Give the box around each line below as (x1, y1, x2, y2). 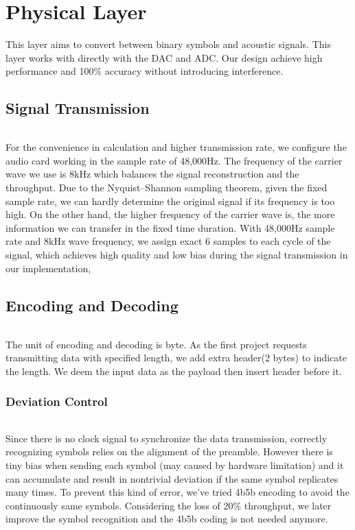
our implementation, (5, 261, 91, 275)
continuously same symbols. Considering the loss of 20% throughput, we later (5, 498, 332, 512)
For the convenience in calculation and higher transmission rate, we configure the (5, 140, 347, 154)
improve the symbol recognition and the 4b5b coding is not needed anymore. (5, 511, 328, 526)
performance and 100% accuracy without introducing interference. (5, 64, 284, 78)
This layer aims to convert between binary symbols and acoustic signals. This (5, 37, 331, 51)
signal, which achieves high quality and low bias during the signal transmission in (5, 248, 348, 262)
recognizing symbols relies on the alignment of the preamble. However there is (5, 444, 333, 459)
